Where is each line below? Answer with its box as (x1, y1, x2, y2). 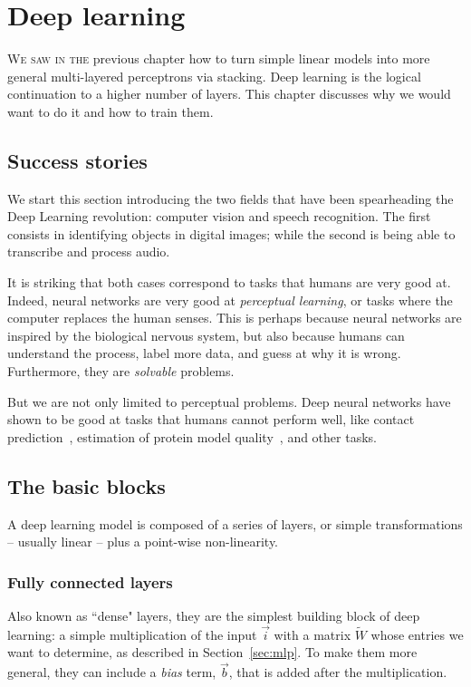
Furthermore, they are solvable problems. (7, 362, 235, 381)
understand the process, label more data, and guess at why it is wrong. (7, 343, 401, 363)
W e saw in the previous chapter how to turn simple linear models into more (7, 49, 430, 68)
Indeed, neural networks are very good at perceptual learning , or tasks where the (7, 290, 453, 309)
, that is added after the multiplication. (228, 663, 447, 682)
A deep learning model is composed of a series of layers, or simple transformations (7, 514, 463, 533)
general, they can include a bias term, (7, 663, 216, 682)
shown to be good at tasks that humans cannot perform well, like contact (7, 410, 415, 429)
